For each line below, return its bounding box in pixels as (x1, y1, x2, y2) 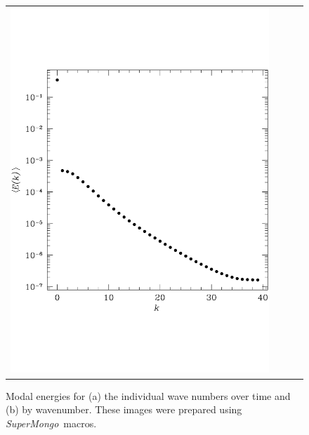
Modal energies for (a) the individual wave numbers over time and (6, 388, 291, 403)
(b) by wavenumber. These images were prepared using (6, 402, 242, 417)
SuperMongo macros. (6, 415, 97, 430)
